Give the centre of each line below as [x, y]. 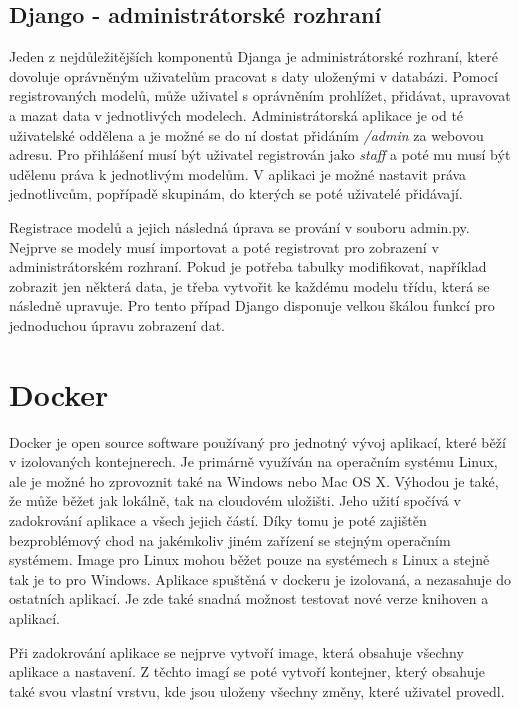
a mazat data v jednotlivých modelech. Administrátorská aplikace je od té [236, 114]
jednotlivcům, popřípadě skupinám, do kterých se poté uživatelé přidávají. [236, 193]
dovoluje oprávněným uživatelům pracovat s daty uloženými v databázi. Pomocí [253, 75]
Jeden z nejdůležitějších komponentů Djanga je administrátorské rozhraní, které [253, 56]
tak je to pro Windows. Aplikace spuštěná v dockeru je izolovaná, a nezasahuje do [260, 578]
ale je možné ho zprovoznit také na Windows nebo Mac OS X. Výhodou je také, [254, 480]
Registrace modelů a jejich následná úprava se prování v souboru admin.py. [239, 226]
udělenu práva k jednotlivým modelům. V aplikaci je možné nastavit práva [238, 173]
